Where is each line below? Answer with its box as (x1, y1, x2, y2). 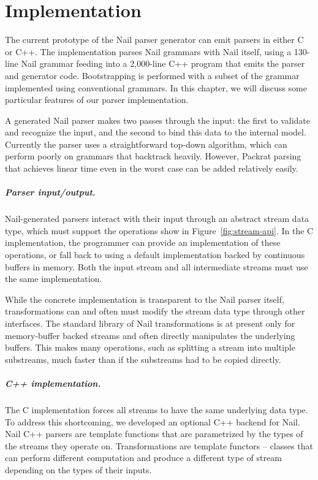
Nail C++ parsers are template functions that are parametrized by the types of (5, 427, 303, 440)
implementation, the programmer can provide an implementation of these (5, 236, 281, 249)
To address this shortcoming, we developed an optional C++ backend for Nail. (5, 415, 300, 428)
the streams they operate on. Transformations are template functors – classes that (5, 439, 313, 452)
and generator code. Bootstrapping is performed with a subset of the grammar (5, 69, 300, 82)
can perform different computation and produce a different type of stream (5, 451, 282, 464)
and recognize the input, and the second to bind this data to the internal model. (5, 126, 306, 139)
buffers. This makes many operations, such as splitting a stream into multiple (5, 341, 295, 354)
